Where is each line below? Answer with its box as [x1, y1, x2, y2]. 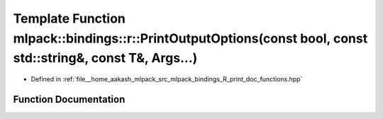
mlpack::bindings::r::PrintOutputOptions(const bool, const [13, 30, 368, 46]
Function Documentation [13, 93, 126, 106]
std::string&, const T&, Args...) [13, 50, 198, 67]
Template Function [13, 11, 126, 26]
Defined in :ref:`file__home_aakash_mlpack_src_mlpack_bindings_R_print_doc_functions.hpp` [30, 75, 303, 84]
